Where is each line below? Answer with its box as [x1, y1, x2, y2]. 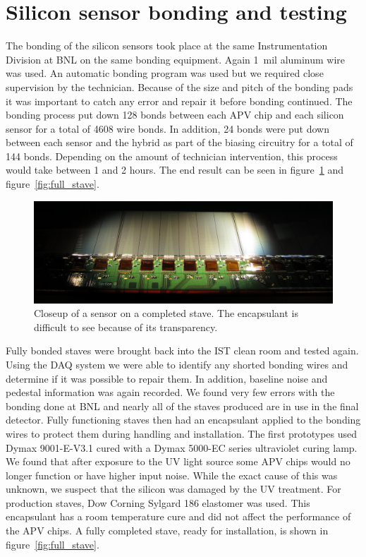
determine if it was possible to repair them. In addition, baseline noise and [6, 371, 328, 385]
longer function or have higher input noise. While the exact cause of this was [6, 467, 338, 482]
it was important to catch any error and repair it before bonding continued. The [6, 93, 353, 108]
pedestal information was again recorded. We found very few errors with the [6, 385, 335, 400]
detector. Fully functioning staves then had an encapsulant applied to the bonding [6, 412, 361, 427]
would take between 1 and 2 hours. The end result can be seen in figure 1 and [6, 162, 344, 177]
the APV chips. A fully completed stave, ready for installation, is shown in [6, 523, 329, 538]
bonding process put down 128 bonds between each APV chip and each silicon [6, 107, 344, 122]
